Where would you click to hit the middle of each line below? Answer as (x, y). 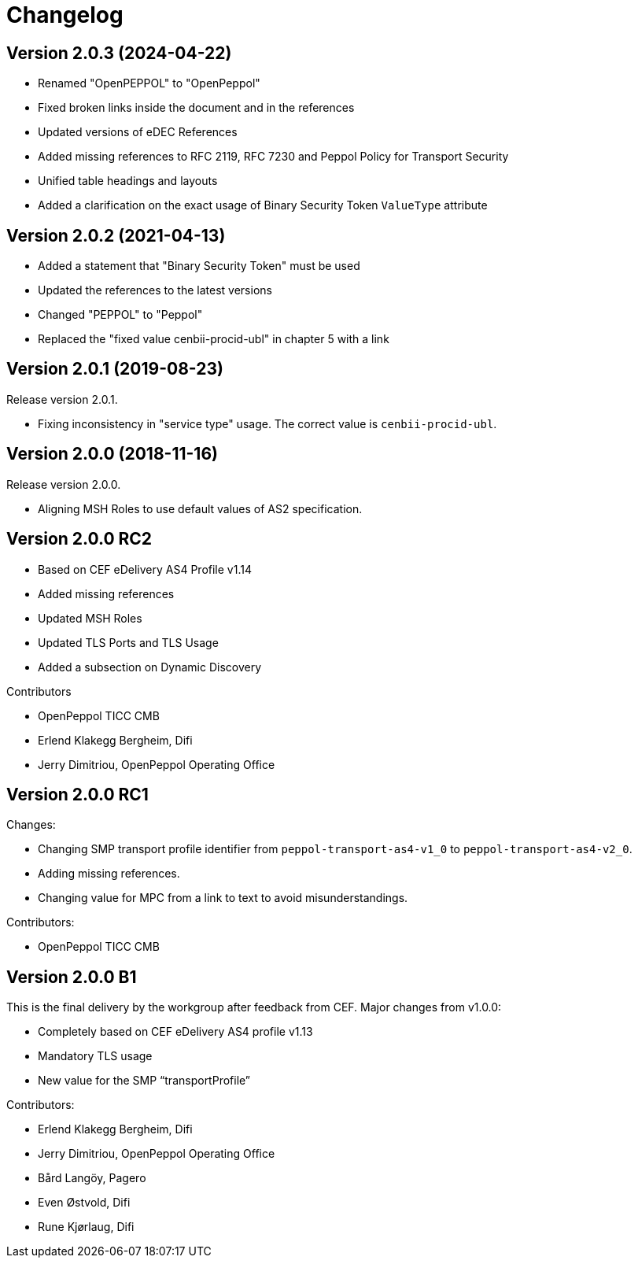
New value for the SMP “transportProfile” (144, 1081)
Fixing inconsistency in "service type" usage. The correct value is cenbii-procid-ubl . (267, 423)
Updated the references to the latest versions (155, 290)
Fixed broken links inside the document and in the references (196, 108)
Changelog (65, 15)
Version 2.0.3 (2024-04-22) (119, 53)
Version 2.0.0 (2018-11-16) (112, 454)
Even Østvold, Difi (84, 1203)
